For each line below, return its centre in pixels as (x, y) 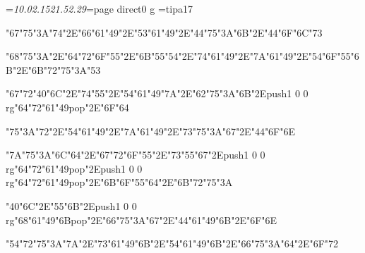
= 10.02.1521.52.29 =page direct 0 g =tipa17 (99, 8)
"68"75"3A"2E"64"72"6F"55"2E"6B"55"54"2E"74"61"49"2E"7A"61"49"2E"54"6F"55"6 (182, 56)
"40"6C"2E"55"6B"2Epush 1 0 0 (71, 205)
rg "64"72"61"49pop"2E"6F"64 (67, 107)
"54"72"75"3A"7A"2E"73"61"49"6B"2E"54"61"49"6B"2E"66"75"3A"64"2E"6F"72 (172, 243)
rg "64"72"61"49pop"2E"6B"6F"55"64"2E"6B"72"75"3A (119, 182)
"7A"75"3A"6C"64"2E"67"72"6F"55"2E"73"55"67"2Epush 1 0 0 (136, 155)
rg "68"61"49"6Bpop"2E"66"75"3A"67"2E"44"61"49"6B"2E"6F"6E (142, 220)
